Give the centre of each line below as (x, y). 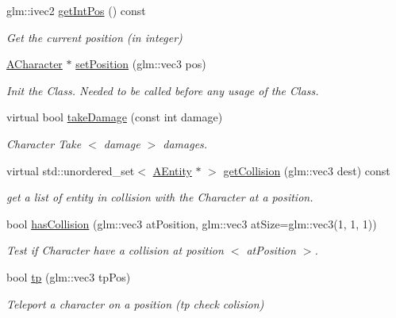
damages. (185, 143)
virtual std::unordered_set (71, 170)
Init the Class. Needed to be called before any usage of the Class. (163, 90)
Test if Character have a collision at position (115, 250)
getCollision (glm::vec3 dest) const (307, 170)
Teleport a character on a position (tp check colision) (135, 303)
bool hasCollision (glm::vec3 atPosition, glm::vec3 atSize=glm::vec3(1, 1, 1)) (192, 223)
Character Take (44, 143)
